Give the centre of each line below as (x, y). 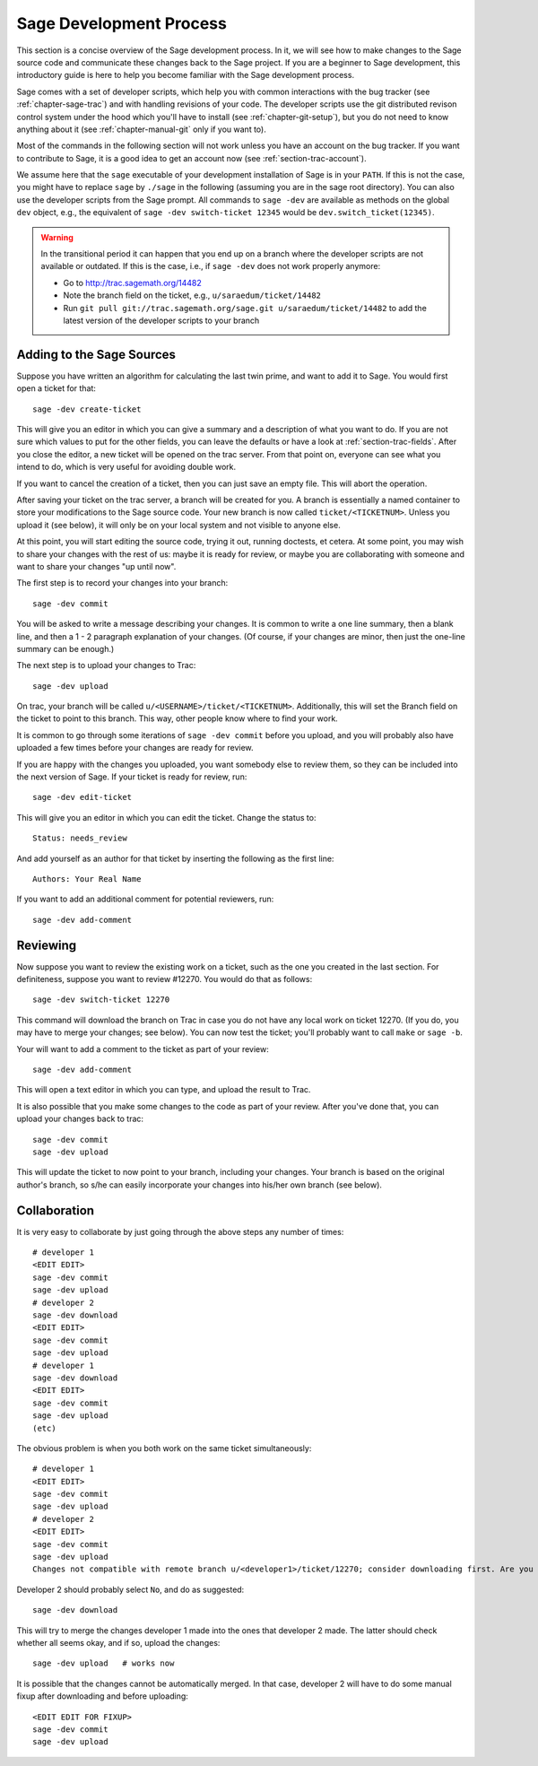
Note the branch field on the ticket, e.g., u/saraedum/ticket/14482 (192, 295)
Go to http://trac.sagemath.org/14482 (132, 283)
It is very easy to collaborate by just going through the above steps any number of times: (180, 1231)
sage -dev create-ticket (87, 409)
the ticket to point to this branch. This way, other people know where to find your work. (177, 718)
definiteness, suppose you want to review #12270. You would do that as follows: (165, 979)
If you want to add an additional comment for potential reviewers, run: (145, 899)
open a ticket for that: (56, 388)
